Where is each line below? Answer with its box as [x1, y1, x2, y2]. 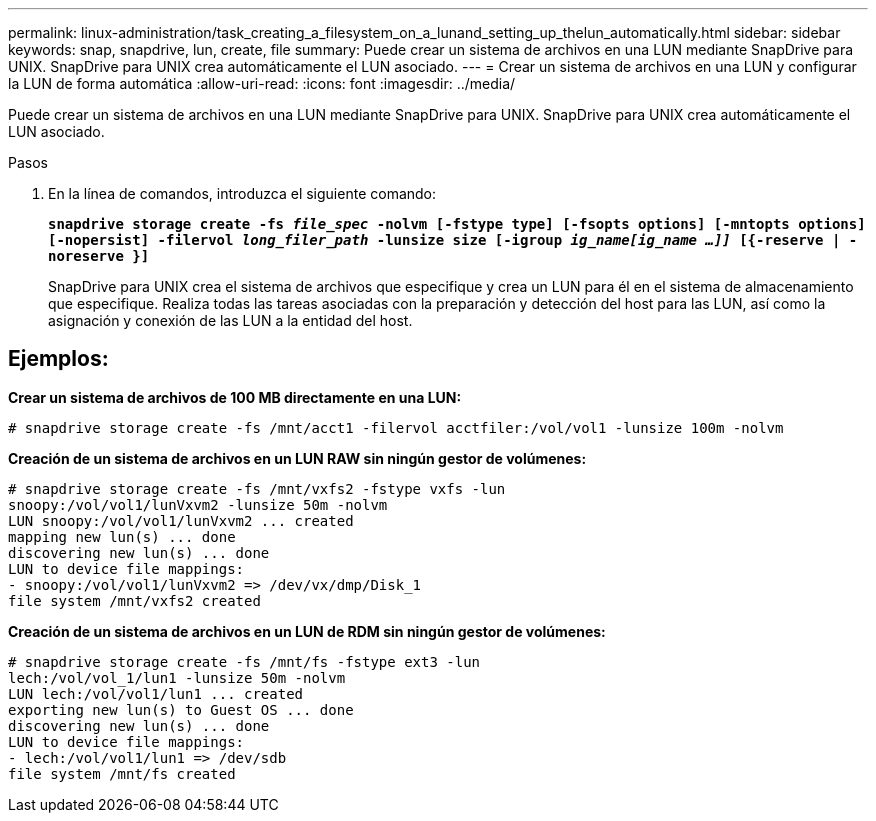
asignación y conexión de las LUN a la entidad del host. [48, 312, 413, 329]
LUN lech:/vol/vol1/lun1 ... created [8, 685, 304, 702]
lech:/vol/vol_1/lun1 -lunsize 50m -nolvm [8, 669, 346, 686]
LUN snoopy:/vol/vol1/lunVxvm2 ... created [8, 512, 354, 529]
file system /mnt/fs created [8, 765, 236, 782]
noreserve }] [48, 248, 150, 264]
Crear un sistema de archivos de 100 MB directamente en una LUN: [8, 388, 462, 406]
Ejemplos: [8, 346, 109, 372]
